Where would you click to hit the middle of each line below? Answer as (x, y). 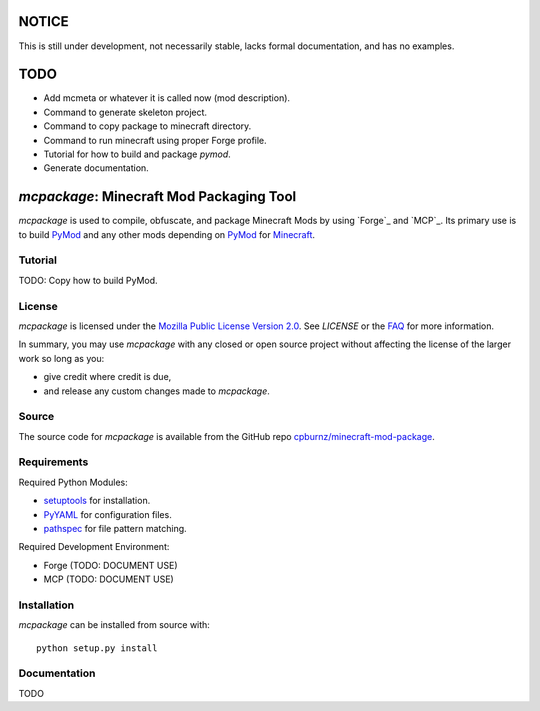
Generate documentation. (96, 168)
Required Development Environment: (94, 547)
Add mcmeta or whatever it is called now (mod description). (166, 98)
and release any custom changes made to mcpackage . (156, 391)
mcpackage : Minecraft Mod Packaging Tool (157, 196)
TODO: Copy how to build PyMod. (88, 280)
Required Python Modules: (73, 482)
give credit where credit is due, (107, 377)
